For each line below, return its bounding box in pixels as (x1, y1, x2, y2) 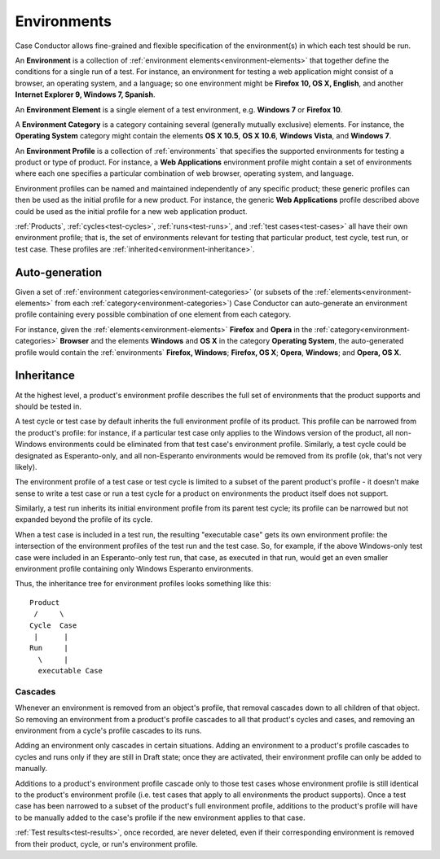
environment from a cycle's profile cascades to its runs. (15, 725, 202, 736)
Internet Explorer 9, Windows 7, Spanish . (15, 90, 156, 99)
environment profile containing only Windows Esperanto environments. (15, 564, 253, 574)
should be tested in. (15, 401, 81, 411)
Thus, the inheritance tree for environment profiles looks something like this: (15, 579, 272, 589)
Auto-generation (15, 265, 103, 279)
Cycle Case (29, 620, 77, 630)
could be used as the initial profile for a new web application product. (15, 206, 248, 216)
